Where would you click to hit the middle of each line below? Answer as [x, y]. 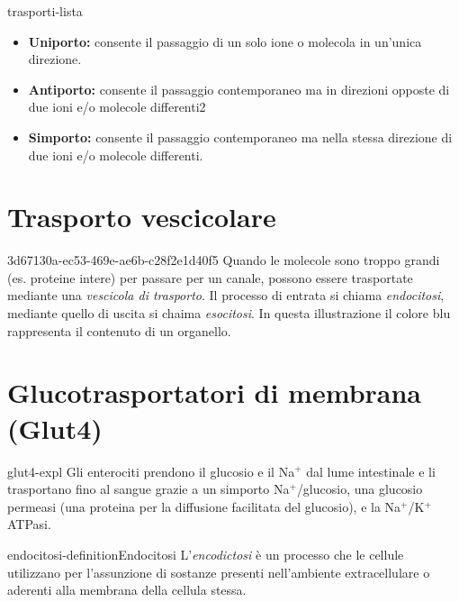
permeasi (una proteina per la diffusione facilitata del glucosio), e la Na [204, 506]
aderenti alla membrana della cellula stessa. [127, 590]
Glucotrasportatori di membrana [214, 392]
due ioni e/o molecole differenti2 [117, 107]
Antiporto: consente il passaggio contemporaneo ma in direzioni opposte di [239, 89]
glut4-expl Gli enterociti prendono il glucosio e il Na [151, 471]
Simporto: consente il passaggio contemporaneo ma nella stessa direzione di [240, 137]
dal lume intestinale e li [371, 471]
